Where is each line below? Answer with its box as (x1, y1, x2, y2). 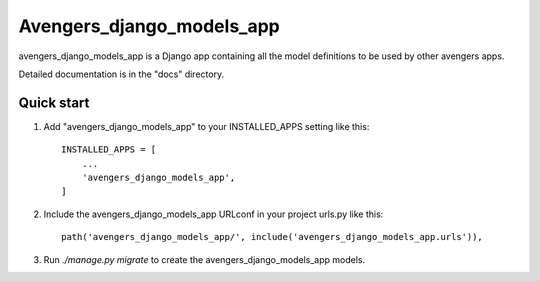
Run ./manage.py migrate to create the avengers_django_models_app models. (43, 253, 366, 265)
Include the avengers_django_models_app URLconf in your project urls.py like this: (43, 208, 384, 220)
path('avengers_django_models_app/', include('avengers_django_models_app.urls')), (61, 231, 484, 243)
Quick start (18, 94, 90, 111)
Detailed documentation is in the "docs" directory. (18, 68, 225, 80)
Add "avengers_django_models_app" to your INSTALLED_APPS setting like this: (43, 120, 370, 132)
